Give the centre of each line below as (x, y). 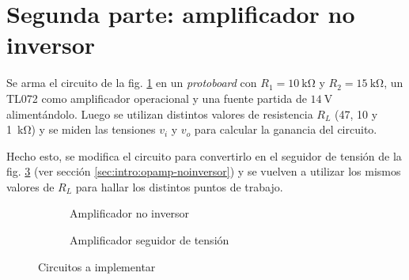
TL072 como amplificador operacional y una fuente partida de (157, 98)
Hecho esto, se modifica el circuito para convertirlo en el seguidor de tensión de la (204, 155)
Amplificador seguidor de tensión (150, 240)
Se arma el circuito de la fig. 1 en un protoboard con (132, 83)
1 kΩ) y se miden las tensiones (81, 129)
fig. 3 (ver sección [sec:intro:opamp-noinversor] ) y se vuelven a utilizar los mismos (204, 171)
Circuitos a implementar (97, 266)
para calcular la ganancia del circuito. (286, 129)
